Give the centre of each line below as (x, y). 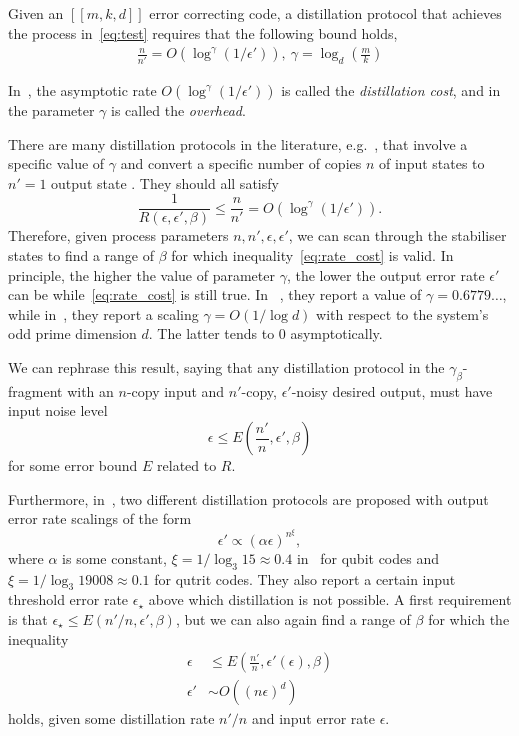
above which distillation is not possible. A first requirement (330, 599)
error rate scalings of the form (100, 518)
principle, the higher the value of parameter (141, 274)
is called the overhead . (178, 110)
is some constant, (114, 557)
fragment (35, 390)
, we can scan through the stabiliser (397, 235)
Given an (36, 13)
